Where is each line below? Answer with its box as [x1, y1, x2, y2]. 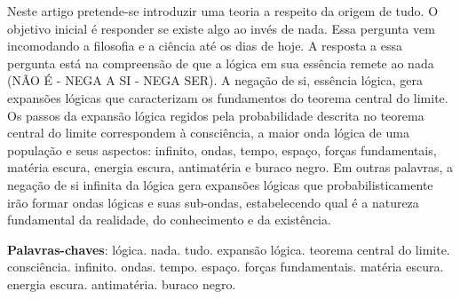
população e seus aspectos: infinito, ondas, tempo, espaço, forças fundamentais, [7, 140, 437, 159]
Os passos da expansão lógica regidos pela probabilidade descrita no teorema [7, 106, 424, 124]
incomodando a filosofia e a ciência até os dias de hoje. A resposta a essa [7, 36, 403, 55]
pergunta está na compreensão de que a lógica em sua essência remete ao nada [7, 53, 434, 72]
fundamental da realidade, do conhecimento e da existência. [7, 210, 331, 229]
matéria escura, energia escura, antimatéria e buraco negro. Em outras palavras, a [7, 158, 454, 177]
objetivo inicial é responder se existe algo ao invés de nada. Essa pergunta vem [7, 19, 435, 37]
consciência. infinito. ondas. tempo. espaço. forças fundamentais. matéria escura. [7, 257, 444, 276]
